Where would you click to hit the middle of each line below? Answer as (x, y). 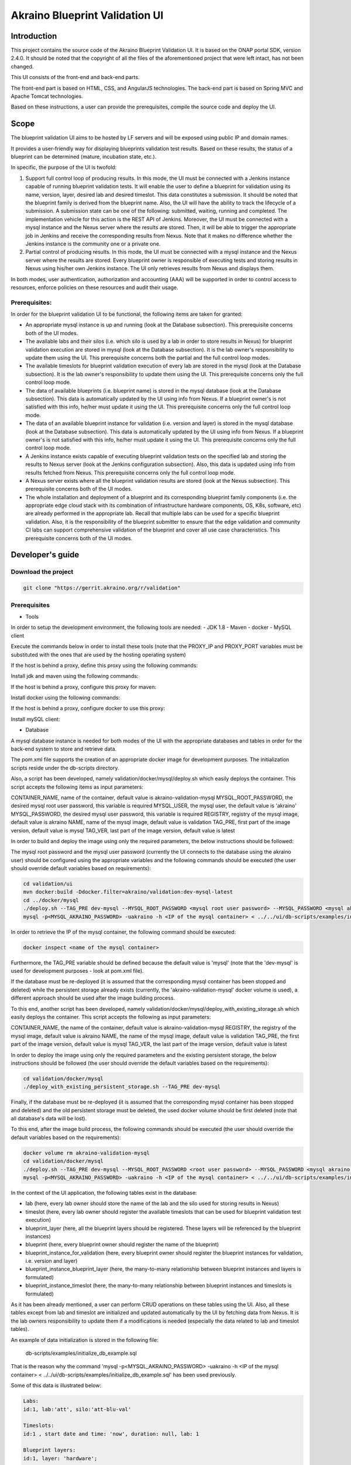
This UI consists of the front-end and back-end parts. (75, 77)
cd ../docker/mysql (51, 900)
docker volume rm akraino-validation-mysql (87, 1153)
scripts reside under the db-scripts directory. (65, 768)
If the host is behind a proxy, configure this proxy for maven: (83, 687)
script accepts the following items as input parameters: (77, 787)
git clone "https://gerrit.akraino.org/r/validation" (102, 588)
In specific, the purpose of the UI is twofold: (64, 168)
